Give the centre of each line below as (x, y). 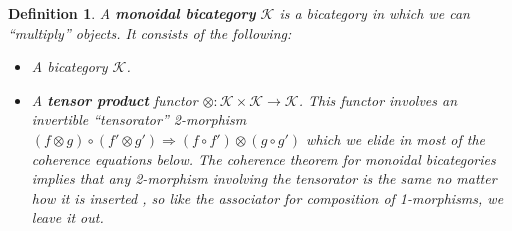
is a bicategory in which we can (374, 13)
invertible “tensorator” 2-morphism (139, 119)
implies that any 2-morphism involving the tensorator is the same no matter (264, 178)
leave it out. (67, 217)
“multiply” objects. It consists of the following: (150, 32)
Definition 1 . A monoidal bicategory (132, 13)
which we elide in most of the (396, 138)
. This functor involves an (378, 99)
